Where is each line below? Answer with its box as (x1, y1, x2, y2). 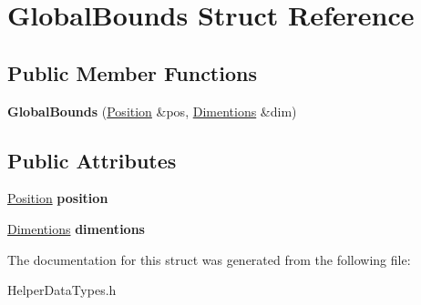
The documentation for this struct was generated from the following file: (7, 249, 411, 269)
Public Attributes (7, 146, 177, 174)
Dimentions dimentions (7, 219, 145, 238)
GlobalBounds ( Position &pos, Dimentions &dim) (7, 101, 297, 120)
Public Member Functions (7, 58, 257, 86)
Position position (7, 188, 108, 208)
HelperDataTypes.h (7, 280, 117, 300)
